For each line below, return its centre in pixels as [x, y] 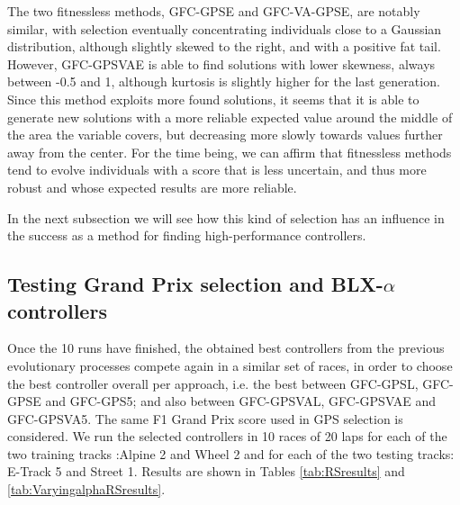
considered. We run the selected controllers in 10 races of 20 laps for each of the [227, 436]
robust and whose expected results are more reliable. [152, 187]
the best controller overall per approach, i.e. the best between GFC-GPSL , [213, 383]
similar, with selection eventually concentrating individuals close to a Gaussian [225, 28]
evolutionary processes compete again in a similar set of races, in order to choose [230, 365]
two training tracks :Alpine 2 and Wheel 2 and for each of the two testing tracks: [231, 453]
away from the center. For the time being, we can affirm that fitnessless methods [230, 152]
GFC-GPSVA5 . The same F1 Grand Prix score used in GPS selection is [205, 418]
